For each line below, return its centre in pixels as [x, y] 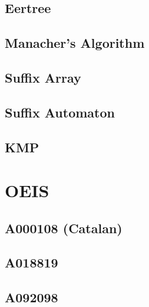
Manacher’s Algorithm [75, 43]
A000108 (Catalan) [64, 228]
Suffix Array [43, 77]
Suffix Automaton [60, 112]
